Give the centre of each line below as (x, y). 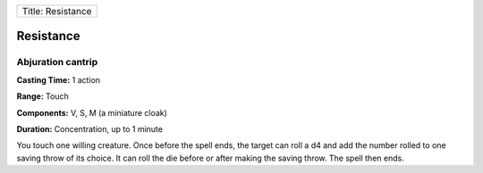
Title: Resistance (57, 11)
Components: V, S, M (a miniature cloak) (92, 112)
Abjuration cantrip (57, 62)
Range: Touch (42, 96)
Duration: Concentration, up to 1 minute (89, 128)
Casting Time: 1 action (59, 79)
